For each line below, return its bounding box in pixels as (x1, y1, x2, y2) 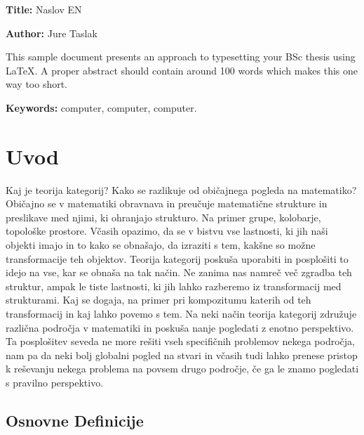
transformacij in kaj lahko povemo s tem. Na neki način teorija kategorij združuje (6, 306, 357, 321)
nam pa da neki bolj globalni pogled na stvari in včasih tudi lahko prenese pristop (6, 347, 358, 362)
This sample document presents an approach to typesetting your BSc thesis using (6, 49, 356, 64)
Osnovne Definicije (6, 409, 144, 431)
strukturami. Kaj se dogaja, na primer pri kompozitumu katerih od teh (6, 292, 311, 307)
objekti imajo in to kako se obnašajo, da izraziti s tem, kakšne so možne (6, 238, 316, 252)
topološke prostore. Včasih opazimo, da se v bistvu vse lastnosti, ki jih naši (6, 223, 328, 238)
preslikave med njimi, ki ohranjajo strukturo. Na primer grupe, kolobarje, (6, 209, 321, 224)
